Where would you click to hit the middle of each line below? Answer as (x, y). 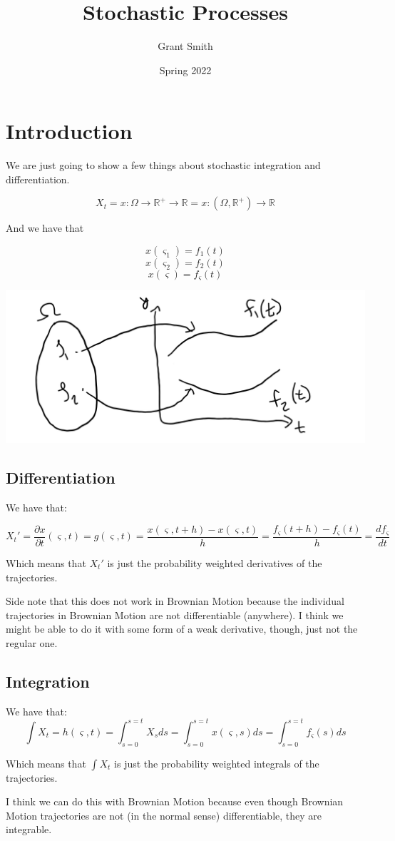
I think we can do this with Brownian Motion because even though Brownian (175, 801)
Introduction (69, 131)
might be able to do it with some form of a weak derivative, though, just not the (182, 629)
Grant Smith (185, 46)
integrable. (29, 829)
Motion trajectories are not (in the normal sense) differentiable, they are (164, 815)
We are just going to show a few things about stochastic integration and (163, 165)
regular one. (32, 642)
